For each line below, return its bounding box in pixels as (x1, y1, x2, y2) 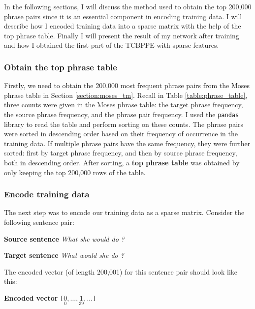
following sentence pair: (4, 217, 74, 227)
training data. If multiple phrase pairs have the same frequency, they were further (4, 138, 251, 148)
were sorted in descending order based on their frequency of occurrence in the (4, 128, 238, 139)
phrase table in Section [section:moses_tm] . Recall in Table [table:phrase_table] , (4, 90, 248, 100)
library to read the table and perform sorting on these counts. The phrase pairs (4, 119, 244, 129)
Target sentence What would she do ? (4, 250, 124, 260)
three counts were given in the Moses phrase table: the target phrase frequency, (4, 99, 243, 110)
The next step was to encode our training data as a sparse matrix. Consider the (4, 207, 245, 217)
